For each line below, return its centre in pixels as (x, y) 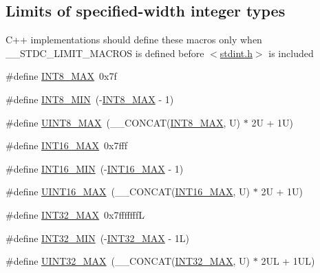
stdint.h (236, 53)
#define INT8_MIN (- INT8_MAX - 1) (90, 99)
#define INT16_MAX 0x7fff (66, 145)
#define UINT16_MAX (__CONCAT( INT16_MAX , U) (128, 192)
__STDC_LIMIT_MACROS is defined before (105, 53)
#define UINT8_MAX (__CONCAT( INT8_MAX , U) (123, 122)
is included (291, 53)
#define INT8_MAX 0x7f (61, 76)
